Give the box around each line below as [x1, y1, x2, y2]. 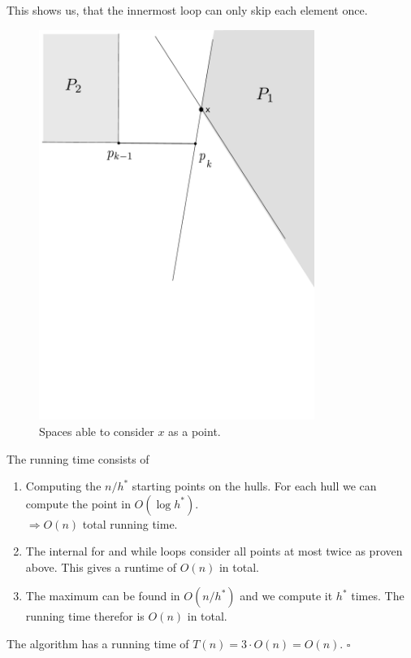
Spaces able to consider [39, 422, 154, 439]
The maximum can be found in [25, 587, 180, 604]
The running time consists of [6, 450, 149, 467]
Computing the [25, 477, 102, 495]
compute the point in [25, 495, 131, 512]
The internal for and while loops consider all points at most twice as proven [25, 543, 403, 560]
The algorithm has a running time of [6, 635, 189, 652]
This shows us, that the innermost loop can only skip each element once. [6, 2, 368, 18]
